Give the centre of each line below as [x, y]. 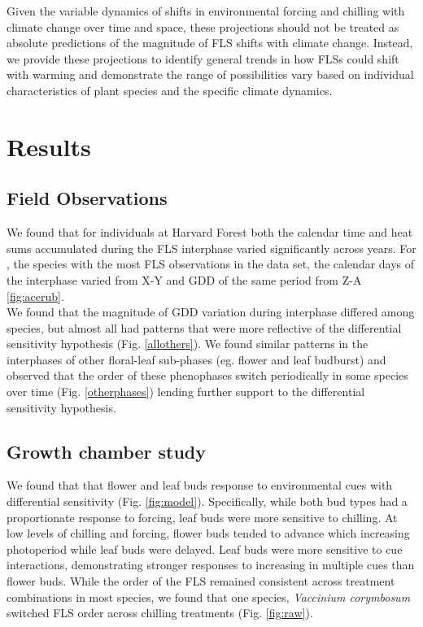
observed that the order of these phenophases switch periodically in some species [207, 375]
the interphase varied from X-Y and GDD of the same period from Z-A [184, 279]
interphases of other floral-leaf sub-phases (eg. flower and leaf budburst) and [196, 359]
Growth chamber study [106, 451]
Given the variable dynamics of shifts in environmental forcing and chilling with [206, 11]
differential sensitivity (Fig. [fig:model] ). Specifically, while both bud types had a [207, 501]
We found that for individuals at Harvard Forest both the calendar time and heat [210, 232]
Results [49, 146]
